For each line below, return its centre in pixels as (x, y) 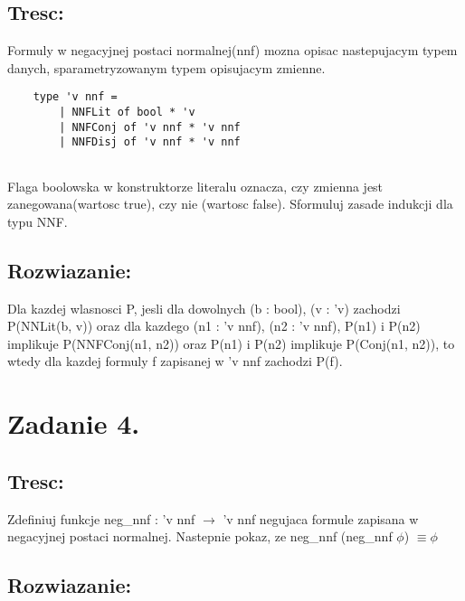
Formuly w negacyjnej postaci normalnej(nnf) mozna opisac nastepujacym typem (232, 50)
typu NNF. (38, 221)
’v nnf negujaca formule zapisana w (321, 518)
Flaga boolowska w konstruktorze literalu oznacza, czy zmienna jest (195, 186)
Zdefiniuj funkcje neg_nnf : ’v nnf (101, 518)
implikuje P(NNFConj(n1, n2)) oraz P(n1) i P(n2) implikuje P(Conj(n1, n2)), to (231, 343)
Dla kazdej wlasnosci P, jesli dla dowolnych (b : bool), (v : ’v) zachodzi (204, 308)
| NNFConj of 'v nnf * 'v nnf (150, 127)
